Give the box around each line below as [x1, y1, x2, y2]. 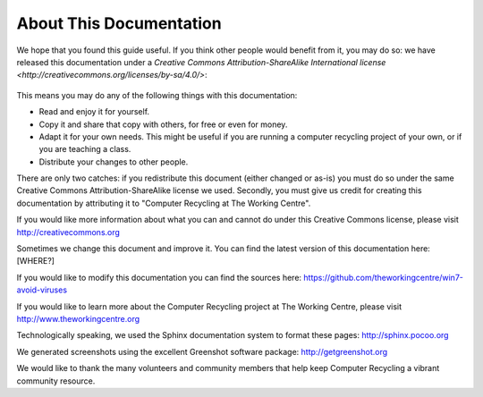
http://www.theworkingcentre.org [16, 313, 140, 324]
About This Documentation [16, 13, 223, 33]
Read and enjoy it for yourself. [38, 106, 150, 117]
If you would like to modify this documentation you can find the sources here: [16, 272, 302, 283]
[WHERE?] [16, 256, 55, 266]
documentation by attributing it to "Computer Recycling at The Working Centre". [16, 198, 311, 208]
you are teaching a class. [38, 144, 131, 155]
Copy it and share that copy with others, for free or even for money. [38, 119, 288, 130]
